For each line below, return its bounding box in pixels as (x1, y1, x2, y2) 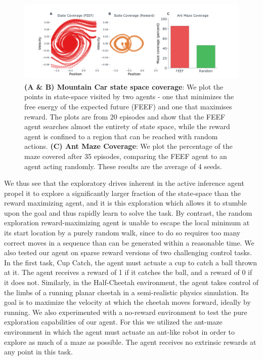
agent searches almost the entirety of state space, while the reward (24, 121, 230, 132)
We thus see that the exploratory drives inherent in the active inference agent (4, 178, 244, 188)
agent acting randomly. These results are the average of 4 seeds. (24, 161, 222, 171)
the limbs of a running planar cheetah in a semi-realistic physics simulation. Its (4, 287, 249, 297)
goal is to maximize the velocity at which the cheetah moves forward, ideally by (4, 297, 251, 307)
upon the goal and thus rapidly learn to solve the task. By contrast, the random (4, 207, 252, 218)
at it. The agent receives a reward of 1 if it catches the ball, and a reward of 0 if (4, 267, 252, 277)
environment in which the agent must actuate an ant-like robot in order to (4, 327, 235, 337)
